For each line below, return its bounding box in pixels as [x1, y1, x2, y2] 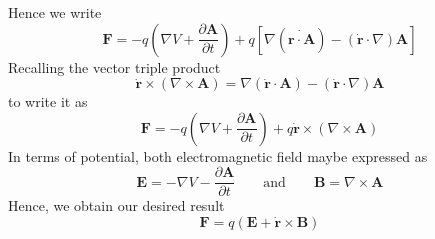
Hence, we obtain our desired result [8, 195, 225, 216]
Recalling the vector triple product [8, 56, 221, 77]
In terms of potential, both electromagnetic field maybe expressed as [8, 145, 428, 166]
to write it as [8, 91, 88, 112]
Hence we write [8, 2, 102, 22]
